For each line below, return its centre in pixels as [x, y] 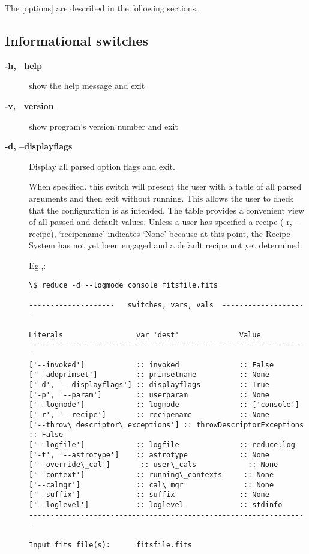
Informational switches [77, 40]
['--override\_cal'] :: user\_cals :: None [154, 465]
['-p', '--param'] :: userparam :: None [149, 395]
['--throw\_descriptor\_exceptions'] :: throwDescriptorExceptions [166, 425]
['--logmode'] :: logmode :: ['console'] [164, 405]
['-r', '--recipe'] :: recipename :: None [149, 415]
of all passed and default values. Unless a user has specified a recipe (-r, [160, 222]
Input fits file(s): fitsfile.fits [111, 545]
